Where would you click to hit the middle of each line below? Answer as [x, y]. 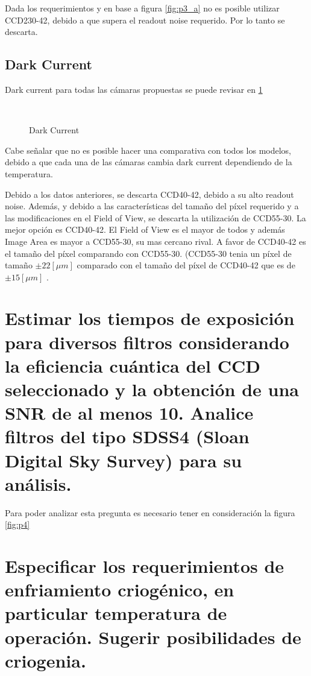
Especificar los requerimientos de [145, 566]
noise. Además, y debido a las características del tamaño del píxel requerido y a [152, 206]
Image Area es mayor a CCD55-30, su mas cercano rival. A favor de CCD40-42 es [155, 241]
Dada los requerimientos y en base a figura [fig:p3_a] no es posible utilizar [142, 8]
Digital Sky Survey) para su [124, 460]
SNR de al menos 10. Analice [129, 413]
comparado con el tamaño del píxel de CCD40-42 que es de [186, 265]
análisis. [38, 483]
